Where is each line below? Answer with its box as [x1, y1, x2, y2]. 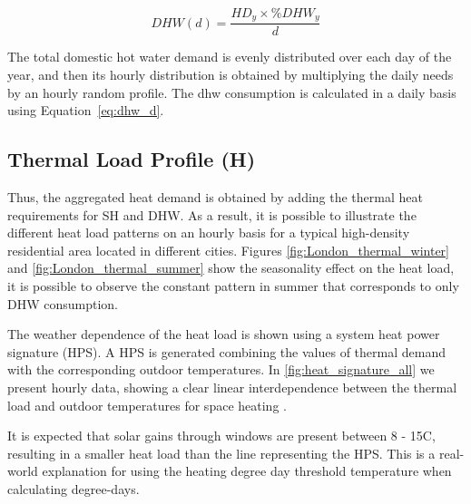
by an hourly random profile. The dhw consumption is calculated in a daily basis [7, 82, 456, 102]
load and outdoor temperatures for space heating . [7, 395, 287, 414]
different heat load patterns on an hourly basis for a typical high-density [7, 223, 410, 242]
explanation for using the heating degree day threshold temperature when [42, 461, 452, 480]
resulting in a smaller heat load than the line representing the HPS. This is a [7, 443, 436, 462]
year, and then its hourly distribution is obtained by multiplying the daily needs [7, 65, 454, 84]
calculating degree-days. [7, 479, 140, 498]
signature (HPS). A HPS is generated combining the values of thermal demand [7, 342, 446, 361]
